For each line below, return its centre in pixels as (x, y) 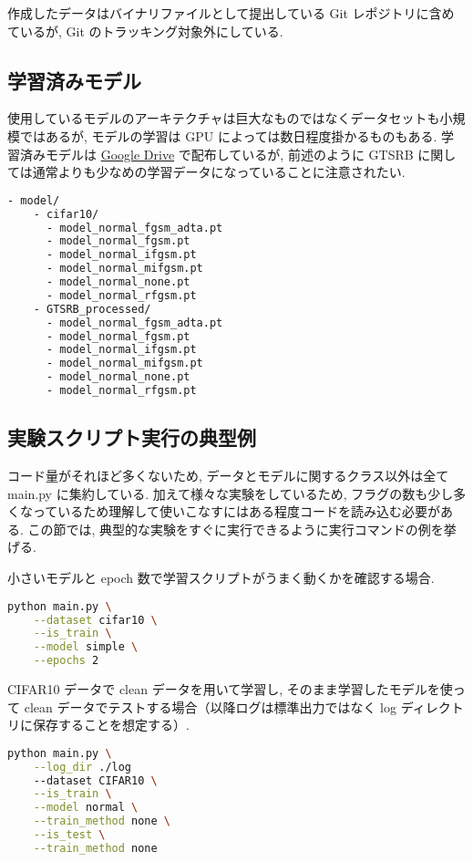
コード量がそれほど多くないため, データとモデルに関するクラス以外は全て (228, 476)
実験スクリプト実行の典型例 (132, 437)
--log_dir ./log (82, 767)
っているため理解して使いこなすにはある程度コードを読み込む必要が (236, 511)
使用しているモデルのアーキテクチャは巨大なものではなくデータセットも (224, 118)
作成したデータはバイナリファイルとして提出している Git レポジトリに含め (231, 13)
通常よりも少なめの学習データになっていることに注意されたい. (219, 172)
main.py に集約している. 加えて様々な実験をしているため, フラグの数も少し (231, 493)
